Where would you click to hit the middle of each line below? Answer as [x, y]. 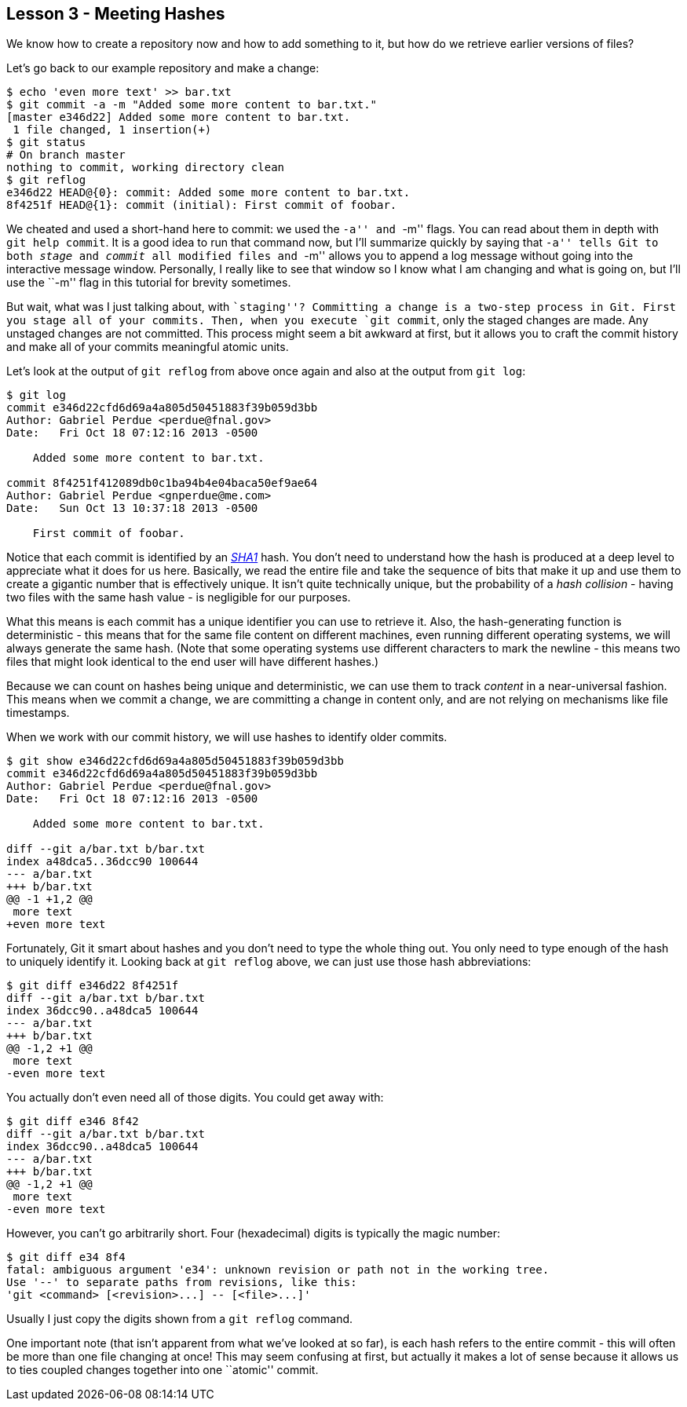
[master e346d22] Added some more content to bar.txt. [179, 117]
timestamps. [38, 713]
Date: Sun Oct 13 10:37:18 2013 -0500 [132, 508]
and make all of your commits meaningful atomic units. [148, 347]
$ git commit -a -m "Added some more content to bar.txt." [192, 105]
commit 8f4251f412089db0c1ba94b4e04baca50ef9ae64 [162, 483]
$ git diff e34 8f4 [66, 1257]
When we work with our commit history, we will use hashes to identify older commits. [227, 737]
